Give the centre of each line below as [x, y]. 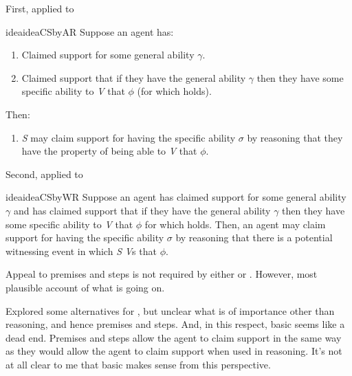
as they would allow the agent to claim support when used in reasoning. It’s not [174, 351]
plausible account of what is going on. [85, 287]
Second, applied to [44, 174]
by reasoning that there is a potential [254, 237]
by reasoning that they [295, 137]
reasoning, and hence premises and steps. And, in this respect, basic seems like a [175, 324]
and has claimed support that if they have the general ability [142, 210]
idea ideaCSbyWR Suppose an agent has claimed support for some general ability [176, 197]
